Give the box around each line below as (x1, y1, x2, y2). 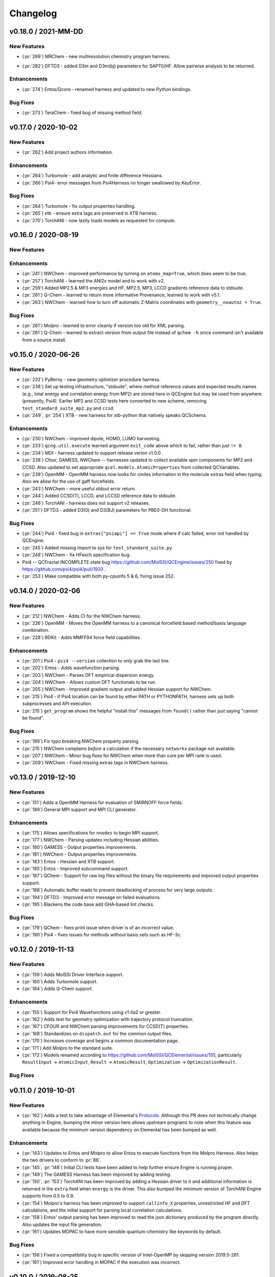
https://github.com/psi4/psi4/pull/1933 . (22, 566, 106, 572)
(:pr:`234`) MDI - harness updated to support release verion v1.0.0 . (22, 450, 163, 456)
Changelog (9, 8, 57, 19)
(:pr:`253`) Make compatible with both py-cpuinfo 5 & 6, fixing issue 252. (22, 573, 175, 579)
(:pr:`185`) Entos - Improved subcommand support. (22, 865, 129, 871)
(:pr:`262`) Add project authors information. (22, 149, 113, 155)
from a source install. (22, 337, 67, 343)
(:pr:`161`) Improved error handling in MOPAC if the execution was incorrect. (22, 1259, 181, 1265)
